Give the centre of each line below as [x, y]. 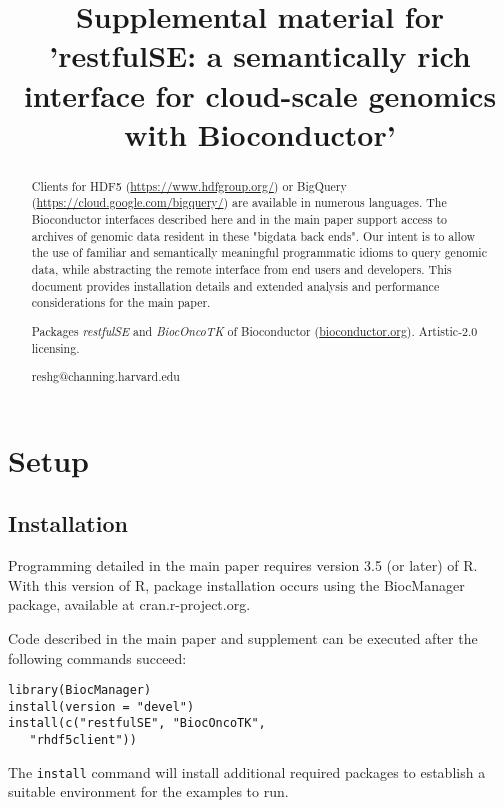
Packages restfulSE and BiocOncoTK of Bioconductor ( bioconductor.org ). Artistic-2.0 [254, 330]
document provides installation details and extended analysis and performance [235, 285]
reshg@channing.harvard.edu [105, 376]
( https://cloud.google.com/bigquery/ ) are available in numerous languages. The [239, 202]
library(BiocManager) [80, 690]
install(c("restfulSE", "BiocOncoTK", [137, 723]
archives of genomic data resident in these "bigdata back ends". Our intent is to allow [253, 235]
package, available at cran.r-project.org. [129, 604]
